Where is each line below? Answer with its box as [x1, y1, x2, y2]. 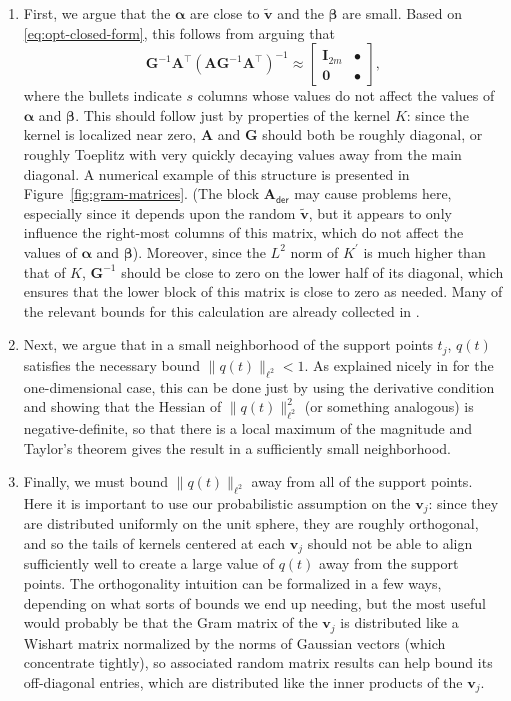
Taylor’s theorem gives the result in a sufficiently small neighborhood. [23, 437, 451, 458]
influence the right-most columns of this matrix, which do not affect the [23, 222, 464, 243]
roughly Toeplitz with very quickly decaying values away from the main [23, 143, 462, 164]
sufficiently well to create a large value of [23, 553, 274, 574]
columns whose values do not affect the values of [197, 85, 495, 106]
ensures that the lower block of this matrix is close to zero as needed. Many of [23, 281, 503, 302]
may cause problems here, [294, 183, 452, 204]
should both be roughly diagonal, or [262, 124, 483, 145]
